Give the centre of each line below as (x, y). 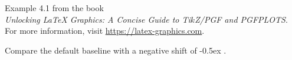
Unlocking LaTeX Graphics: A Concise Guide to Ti (98, 19)
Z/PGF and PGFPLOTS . (241, 19)
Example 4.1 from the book (54, 8)
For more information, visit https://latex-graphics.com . (105, 31)
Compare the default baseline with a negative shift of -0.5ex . (116, 50)
